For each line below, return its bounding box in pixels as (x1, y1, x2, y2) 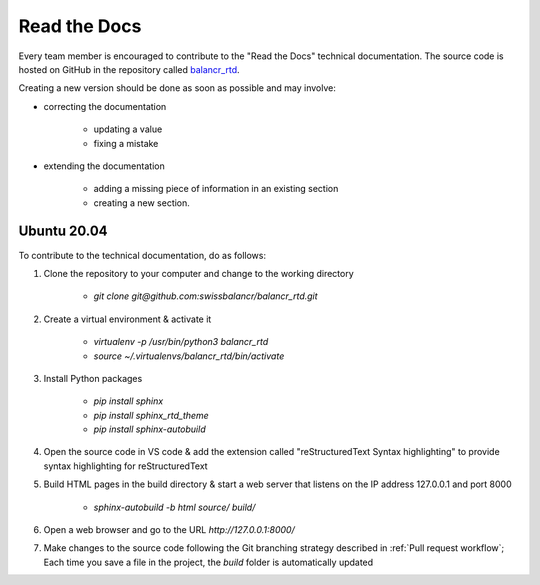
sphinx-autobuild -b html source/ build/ (93, 501, 256, 513)
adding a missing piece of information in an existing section (93, 183, 339, 195)
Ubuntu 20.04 (18, 223, 109, 240)
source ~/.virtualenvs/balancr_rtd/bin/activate (93, 350, 285, 362)
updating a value (93, 123, 163, 135)
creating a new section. (93, 196, 190, 209)
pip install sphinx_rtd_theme (93, 409, 209, 421)
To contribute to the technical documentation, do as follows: (18, 249, 267, 261)
